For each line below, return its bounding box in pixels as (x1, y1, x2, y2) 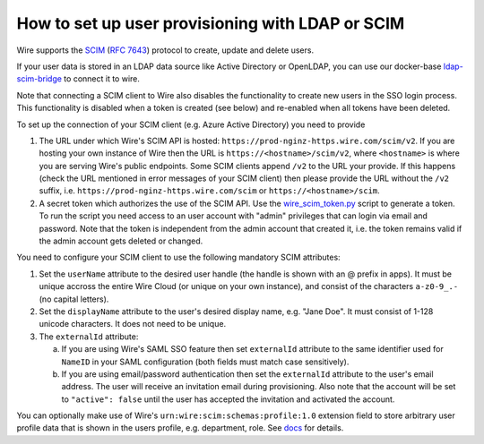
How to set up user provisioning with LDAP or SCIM (16, 13, 405, 33)
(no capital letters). (39, 294, 109, 304)
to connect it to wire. (64, 73, 141, 84)
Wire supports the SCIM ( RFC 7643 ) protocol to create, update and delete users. (16, 45, 314, 55)
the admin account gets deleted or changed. (39, 235, 203, 246)
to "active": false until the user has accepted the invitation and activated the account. (61, 394, 395, 405)
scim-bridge (16, 73, 63, 84)
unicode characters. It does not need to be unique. (39, 319, 227, 329)
